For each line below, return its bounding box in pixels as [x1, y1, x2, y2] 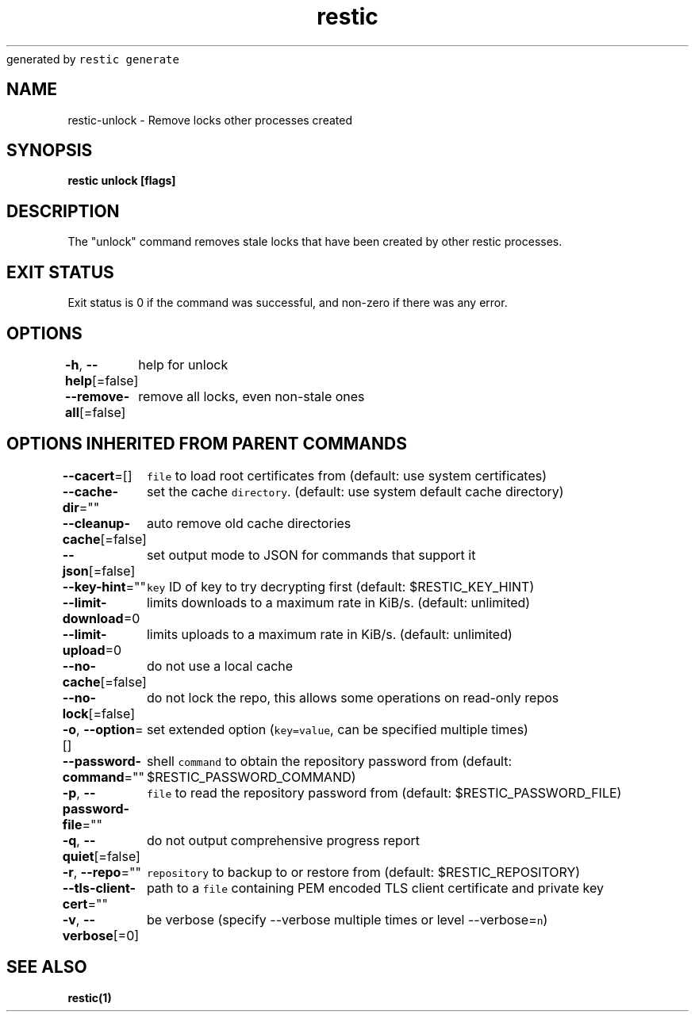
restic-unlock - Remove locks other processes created [67, 113, 352, 127]
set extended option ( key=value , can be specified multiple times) [146, 721, 528, 737]
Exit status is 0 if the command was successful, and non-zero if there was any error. [67, 296, 508, 310]
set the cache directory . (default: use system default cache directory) [146, 483, 564, 499]
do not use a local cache [146, 657, 294, 674]
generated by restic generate [6, 52, 179, 66]
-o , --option [62, 721, 135, 737]
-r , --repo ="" [62, 863, 141, 880]
